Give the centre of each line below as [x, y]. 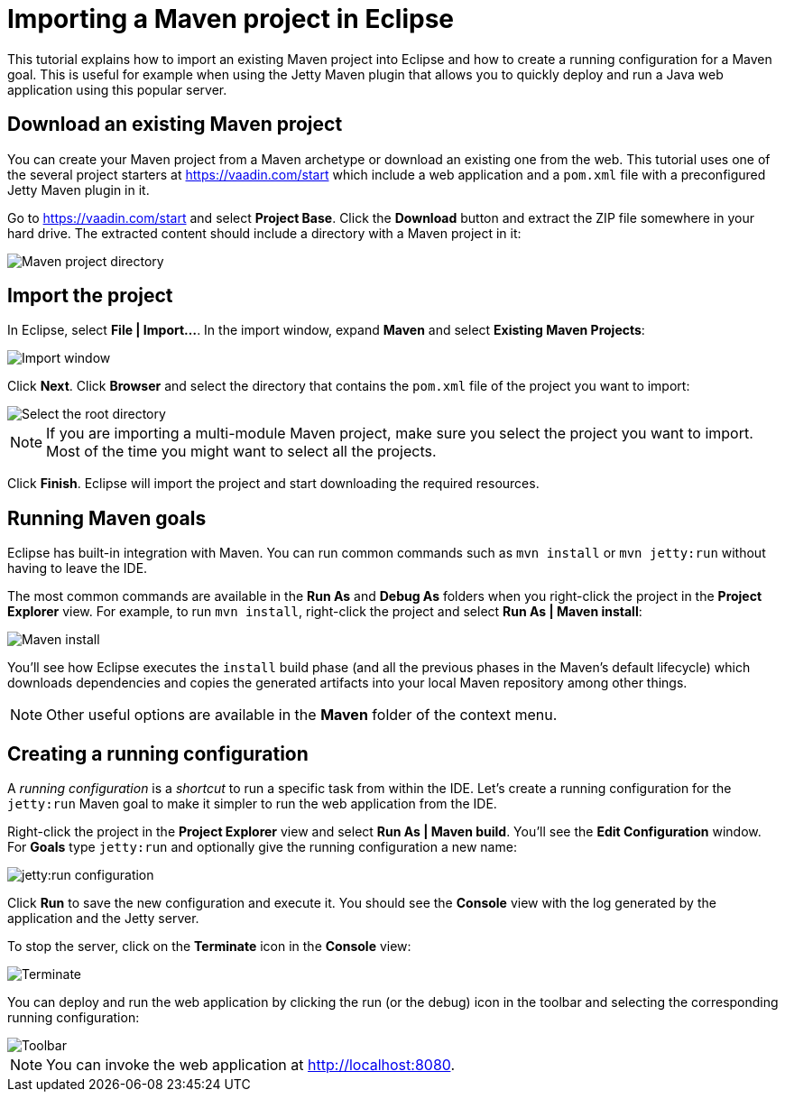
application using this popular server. [117, 89]
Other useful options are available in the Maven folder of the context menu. [302, 715]
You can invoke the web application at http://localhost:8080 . [251, 1065]
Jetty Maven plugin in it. [78, 189]
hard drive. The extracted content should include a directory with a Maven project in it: [264, 233]
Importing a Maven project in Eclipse [231, 19]
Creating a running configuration [158, 753]
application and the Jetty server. [103, 919]
